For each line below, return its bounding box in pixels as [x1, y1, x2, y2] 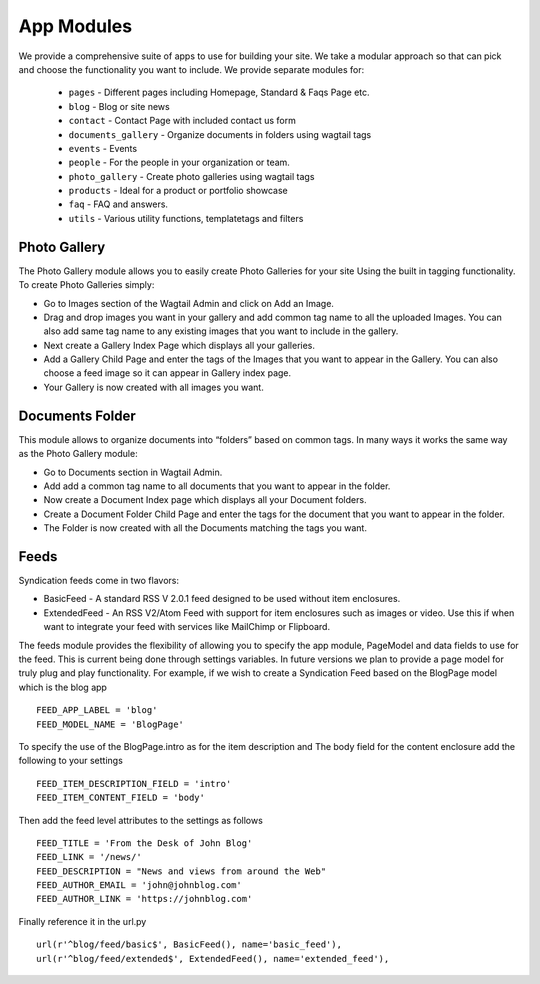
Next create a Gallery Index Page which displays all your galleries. [43, 339, 315, 351]
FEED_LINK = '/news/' [36, 851, 142, 863]
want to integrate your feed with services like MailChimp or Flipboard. [43, 621, 330, 633]
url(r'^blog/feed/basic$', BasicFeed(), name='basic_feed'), [36, 939, 342, 950]
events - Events [68, 142, 138, 154]
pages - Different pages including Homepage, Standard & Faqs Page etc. [68, 86, 370, 99]
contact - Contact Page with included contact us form [68, 115, 297, 127]
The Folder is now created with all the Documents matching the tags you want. [43, 522, 367, 534]
